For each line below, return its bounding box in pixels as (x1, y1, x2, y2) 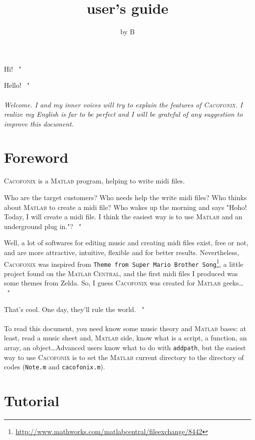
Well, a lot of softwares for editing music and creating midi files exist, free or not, (4, 237, 249, 248)
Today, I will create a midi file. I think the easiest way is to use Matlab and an (4, 211, 243, 222)
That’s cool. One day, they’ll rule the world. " (4, 304, 145, 314)
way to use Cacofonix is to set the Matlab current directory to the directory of (4, 352, 244, 362)
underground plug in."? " (4, 221, 81, 231)
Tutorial (4, 390, 60, 411)
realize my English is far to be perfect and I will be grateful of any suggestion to (4, 109, 243, 119)
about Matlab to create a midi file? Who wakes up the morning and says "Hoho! (4, 202, 247, 212)
